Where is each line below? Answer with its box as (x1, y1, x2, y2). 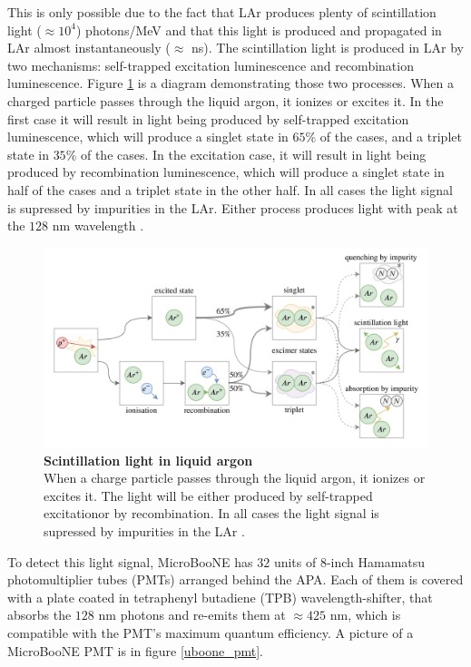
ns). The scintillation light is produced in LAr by (191, 38, 464, 57)
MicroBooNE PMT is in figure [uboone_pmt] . (7, 641, 263, 660)
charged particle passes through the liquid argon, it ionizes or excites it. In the (7, 91, 444, 110)
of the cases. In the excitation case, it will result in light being (80, 144, 427, 163)
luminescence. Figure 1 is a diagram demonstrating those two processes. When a (7, 74, 455, 93)
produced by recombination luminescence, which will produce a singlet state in (7, 162, 445, 181)
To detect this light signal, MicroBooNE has (7, 552, 253, 571)
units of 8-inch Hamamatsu (273, 552, 426, 571)
